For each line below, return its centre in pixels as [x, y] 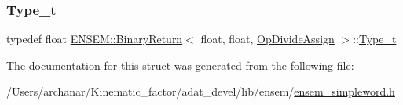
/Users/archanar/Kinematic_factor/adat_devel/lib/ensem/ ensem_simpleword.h [201, 91]
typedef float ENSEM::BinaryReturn [95, 39]
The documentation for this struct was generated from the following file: [180, 65]
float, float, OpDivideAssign [267, 39]
